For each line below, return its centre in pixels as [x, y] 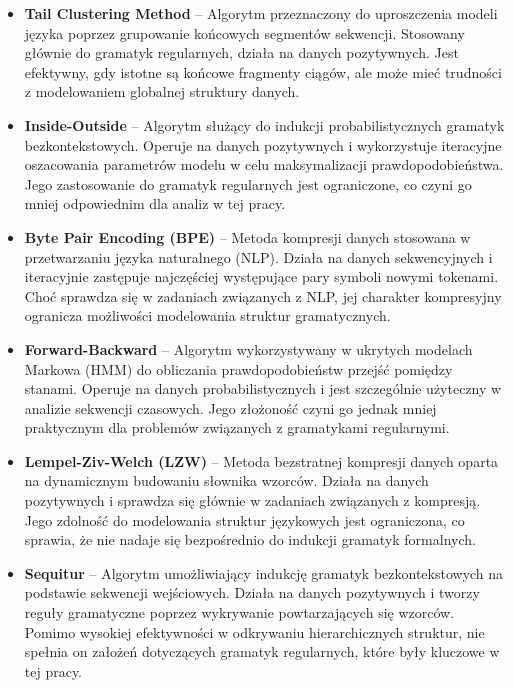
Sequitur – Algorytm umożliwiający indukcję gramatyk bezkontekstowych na [264, 572]
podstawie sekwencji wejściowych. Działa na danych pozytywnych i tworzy [252, 592]
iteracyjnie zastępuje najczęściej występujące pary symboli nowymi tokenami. [261, 276]
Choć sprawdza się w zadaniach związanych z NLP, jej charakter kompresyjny [263, 295]
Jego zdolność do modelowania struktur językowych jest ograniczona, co [244, 519]
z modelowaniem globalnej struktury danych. [162, 91]
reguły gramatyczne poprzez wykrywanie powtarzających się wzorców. [239, 612]
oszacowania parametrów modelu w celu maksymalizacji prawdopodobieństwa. [264, 164]
